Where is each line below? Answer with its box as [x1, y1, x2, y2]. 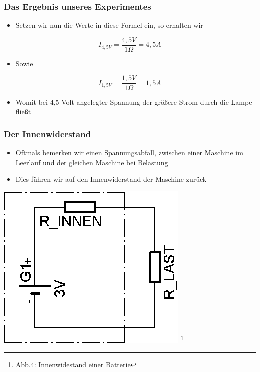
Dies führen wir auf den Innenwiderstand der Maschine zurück [15, 174, 207, 184]
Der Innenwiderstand [4, 127, 91, 140]
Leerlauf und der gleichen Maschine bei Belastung [15, 157, 168, 167]
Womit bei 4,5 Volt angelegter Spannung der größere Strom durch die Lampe [15, 96, 252, 107]
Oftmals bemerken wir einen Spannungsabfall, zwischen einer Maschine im [15, 147, 243, 157]
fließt [15, 106, 31, 117]
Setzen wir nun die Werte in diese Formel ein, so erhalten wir [15, 20, 203, 30]
